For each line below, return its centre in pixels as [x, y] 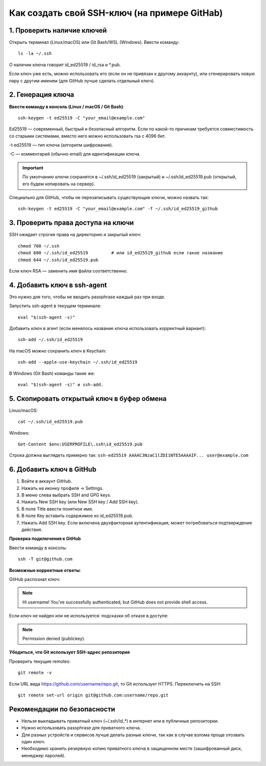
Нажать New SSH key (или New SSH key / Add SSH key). [80, 502]
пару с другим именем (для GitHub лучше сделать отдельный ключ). [82, 81]
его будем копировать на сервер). [59, 184]
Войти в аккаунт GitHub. [47, 481]
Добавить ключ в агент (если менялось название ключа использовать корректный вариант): [108, 328]
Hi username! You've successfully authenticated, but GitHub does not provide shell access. [115, 602]
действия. [32, 530]
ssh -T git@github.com [45, 559]
